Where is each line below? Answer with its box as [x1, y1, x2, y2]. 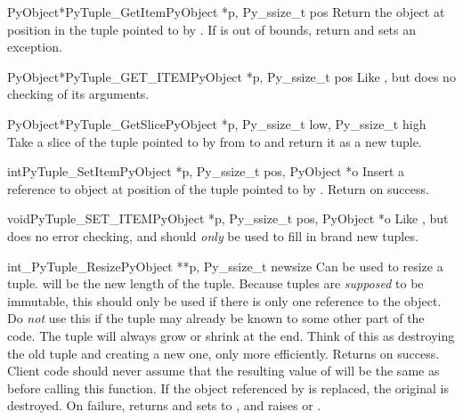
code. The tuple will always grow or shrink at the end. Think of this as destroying [7, 326, 455, 344]
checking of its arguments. [7, 85, 150, 103]
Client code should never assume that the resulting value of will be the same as [7, 361, 440, 380]
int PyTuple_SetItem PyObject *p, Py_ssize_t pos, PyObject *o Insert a [7, 162, 405, 181]
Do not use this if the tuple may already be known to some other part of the [7, 309, 425, 327]
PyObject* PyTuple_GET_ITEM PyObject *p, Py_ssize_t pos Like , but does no [7, 67, 456, 85]
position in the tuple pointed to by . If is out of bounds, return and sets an [7, 20, 417, 38]
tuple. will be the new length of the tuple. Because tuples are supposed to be [7, 274, 424, 293]
